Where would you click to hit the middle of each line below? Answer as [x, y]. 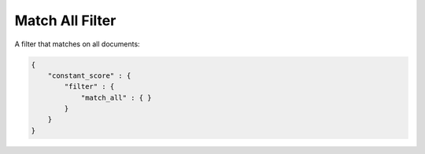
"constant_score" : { [89, 75]
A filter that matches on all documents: [78, 44]
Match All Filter [65, 20]
